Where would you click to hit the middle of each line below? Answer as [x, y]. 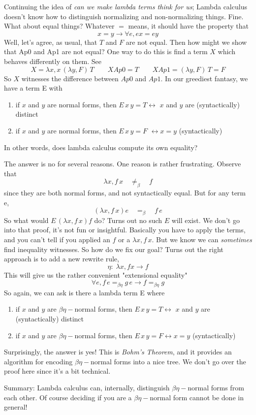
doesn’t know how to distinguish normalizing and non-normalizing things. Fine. [124, 16]
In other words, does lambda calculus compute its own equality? [101, 147]
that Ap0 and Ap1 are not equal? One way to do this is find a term [106, 51]
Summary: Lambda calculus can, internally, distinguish [87, 387]
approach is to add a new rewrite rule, [62, 259]
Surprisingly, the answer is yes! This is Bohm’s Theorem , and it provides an [118, 352]
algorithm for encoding [38, 361]
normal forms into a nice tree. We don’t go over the [168, 361]
